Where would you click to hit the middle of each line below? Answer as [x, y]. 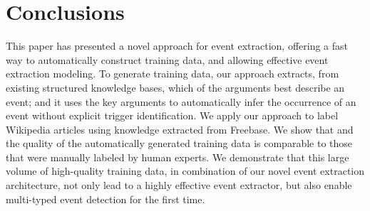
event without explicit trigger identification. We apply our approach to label [172, 115]
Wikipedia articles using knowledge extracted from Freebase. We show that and [180, 129]
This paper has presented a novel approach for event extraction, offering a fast [177, 46]
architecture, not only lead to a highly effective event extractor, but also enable [179, 185]
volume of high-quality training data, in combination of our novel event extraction [185, 171]
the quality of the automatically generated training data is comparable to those [179, 143]
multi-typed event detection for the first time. [106, 199]
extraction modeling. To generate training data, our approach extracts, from [173, 74]
